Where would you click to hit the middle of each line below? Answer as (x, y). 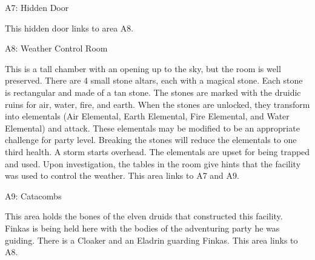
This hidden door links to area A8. (69, 28)
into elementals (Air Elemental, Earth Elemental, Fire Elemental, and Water (147, 116)
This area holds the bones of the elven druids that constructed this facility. (144, 216)
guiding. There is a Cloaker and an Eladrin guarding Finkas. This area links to (151, 240)
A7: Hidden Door (37, 7)
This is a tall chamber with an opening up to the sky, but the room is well (143, 68)
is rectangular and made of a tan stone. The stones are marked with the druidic (153, 92)
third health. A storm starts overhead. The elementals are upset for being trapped (157, 151)
